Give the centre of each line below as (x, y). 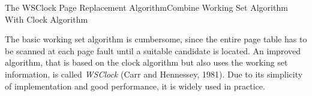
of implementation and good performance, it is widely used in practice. (135, 86)
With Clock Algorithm (46, 19)
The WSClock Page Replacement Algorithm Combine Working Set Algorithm (146, 7)
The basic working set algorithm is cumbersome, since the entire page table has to (156, 39)
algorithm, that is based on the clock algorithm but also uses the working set (146, 62)
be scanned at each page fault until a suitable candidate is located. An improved (153, 50)
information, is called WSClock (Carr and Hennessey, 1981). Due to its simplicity (154, 74)
